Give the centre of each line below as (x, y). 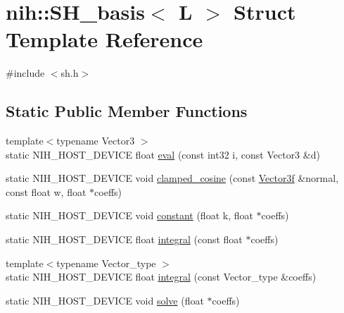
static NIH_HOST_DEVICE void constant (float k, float (129, 215)
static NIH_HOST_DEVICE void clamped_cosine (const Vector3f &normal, (172, 178)
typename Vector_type (106, 263)
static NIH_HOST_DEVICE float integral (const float (124, 239)
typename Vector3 (96, 141)
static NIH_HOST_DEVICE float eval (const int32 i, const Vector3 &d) (163, 154)
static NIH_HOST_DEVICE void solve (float (105, 300)
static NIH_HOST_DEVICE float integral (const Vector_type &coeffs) (161, 277)
